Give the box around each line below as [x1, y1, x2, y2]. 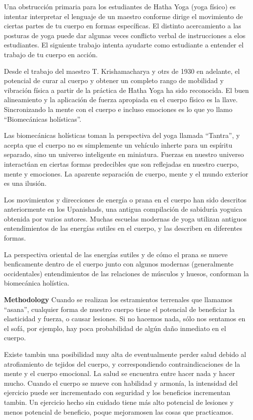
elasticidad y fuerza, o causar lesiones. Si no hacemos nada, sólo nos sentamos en [4, 313, 246, 324]
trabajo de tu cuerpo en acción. [4, 49, 98, 59]
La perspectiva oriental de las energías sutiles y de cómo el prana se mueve [4, 249, 228, 259]
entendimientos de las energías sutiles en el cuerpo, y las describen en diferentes [4, 223, 242, 233]
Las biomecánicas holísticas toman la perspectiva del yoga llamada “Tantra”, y [4, 130, 240, 140]
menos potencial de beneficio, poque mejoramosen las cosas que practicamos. [4, 406, 233, 417]
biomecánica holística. [4, 278, 69, 288]
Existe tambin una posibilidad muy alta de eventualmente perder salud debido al [4, 349, 246, 359]
